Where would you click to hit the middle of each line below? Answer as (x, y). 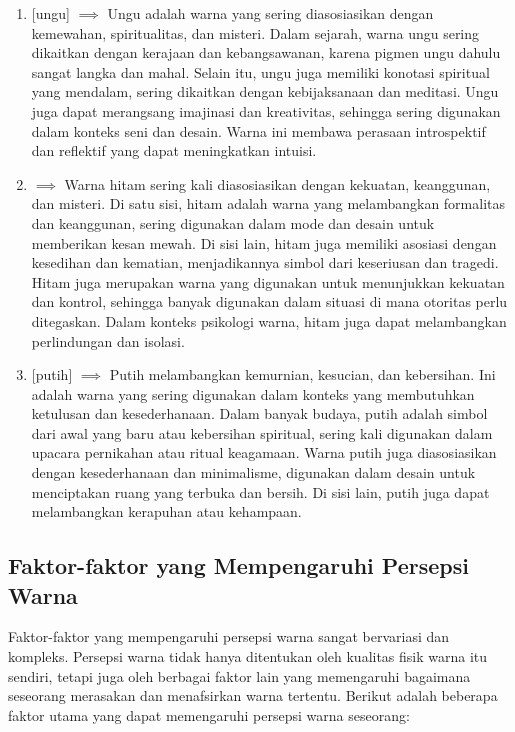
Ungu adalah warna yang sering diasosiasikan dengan (270, 13)
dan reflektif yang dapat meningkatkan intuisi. (174, 150)
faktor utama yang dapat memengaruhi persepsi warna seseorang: (209, 714)
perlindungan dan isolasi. (108, 340)
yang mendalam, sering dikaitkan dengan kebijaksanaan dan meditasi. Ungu (265, 91)
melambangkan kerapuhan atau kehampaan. (166, 511)
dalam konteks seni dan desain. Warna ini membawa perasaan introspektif (258, 130)
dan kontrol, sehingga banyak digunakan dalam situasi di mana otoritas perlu (269, 301)
